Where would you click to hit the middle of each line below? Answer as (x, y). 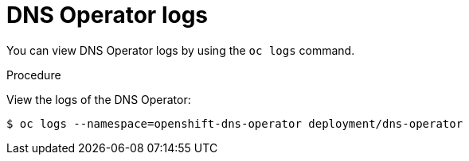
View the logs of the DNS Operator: (99, 99)
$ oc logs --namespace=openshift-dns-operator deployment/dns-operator (235, 123)
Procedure (34, 75)
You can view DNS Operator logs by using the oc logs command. (181, 50)
